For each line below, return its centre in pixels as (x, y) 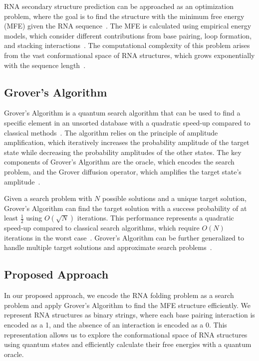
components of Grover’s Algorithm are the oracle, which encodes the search (119, 162)
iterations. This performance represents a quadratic (155, 218)
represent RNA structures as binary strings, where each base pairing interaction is (129, 315)
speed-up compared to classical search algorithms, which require (102, 228)
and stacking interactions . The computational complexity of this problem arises (127, 45)
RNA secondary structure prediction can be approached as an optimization (119, 6)
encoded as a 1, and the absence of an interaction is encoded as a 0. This (116, 325)
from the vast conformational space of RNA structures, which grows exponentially (129, 55)
